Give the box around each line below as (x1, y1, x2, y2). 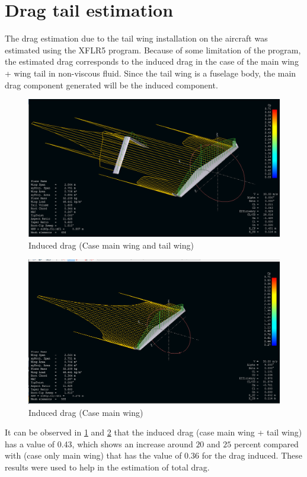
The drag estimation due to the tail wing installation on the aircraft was (5, 32, 268, 44)
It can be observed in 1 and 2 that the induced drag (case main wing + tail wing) (5, 426, 302, 438)
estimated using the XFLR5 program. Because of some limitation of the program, (5, 43, 301, 56)
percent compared (234, 437, 299, 450)
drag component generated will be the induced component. (5, 78, 218, 91)
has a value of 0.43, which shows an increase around (5, 437, 193, 450)
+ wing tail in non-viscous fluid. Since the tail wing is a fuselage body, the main (5, 66, 296, 79)
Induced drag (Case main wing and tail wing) (28, 238, 194, 251)
